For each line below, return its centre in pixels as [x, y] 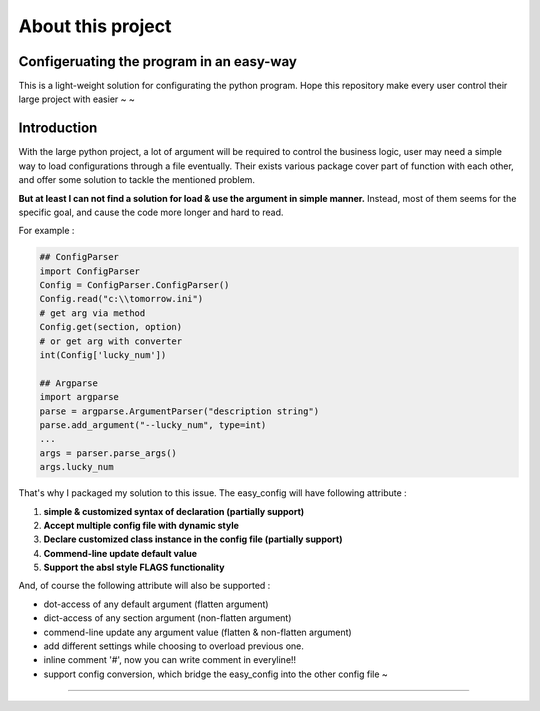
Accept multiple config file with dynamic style [141, 525]
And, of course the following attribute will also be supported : [144, 586]
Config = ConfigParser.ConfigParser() [134, 285]
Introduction [58, 128]
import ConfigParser [89, 271]
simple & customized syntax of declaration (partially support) [174, 511]
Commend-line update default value [120, 553]
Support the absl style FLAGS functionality [134, 567]
